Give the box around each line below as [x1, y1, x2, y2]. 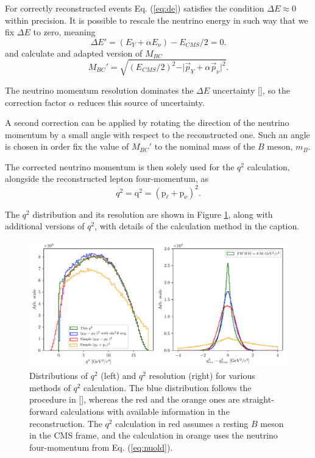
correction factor [5, 95, 66, 108]
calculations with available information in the [60, 405, 230, 417]
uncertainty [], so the [212, 83, 291, 96]
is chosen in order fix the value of [5, 140, 129, 153]
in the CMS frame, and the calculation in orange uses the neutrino [29, 429, 278, 442]
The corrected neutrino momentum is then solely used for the [5, 160, 235, 173]
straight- [242, 393, 274, 406]
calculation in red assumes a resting [115, 417, 249, 429]
